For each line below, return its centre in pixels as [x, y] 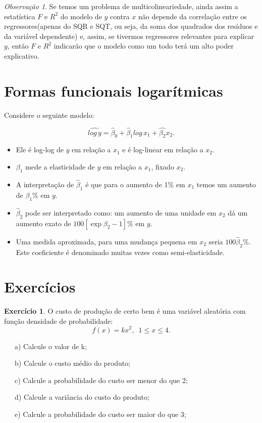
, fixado [163, 166]
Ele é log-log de [40, 150]
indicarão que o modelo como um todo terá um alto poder [144, 46]
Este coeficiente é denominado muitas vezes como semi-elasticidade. [120, 252]
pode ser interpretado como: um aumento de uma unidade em [121, 212]
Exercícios [40, 287]
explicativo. [22, 55]
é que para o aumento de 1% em [135, 184]
